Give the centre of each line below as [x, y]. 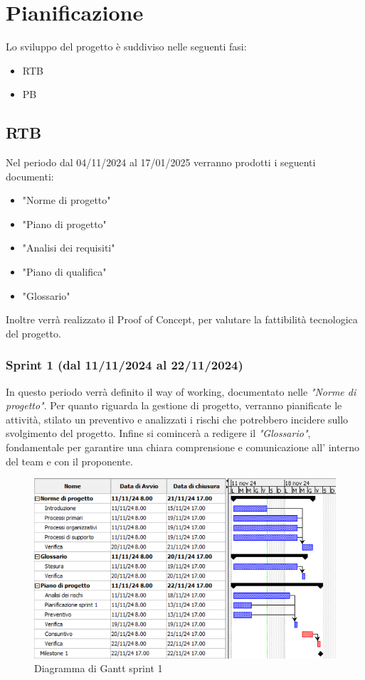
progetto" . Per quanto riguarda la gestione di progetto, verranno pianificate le [174, 405]
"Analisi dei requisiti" [69, 248]
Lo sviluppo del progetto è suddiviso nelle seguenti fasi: [126, 47]
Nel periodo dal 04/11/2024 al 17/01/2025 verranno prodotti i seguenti [161, 162]
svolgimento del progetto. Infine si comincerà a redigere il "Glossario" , [158, 433]
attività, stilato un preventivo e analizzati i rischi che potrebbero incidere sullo [177, 419]
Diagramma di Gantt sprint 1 [99, 668]
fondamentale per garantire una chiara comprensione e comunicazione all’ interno [182, 447]
